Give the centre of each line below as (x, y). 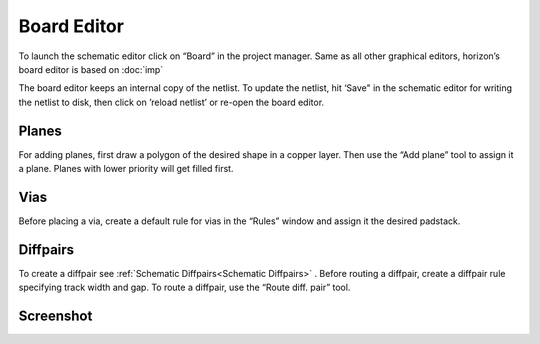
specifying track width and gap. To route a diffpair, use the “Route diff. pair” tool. (184, 287)
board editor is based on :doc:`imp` (91, 69)
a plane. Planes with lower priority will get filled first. (126, 169)
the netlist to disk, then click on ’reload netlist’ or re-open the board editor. (171, 102)
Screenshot (55, 316)
